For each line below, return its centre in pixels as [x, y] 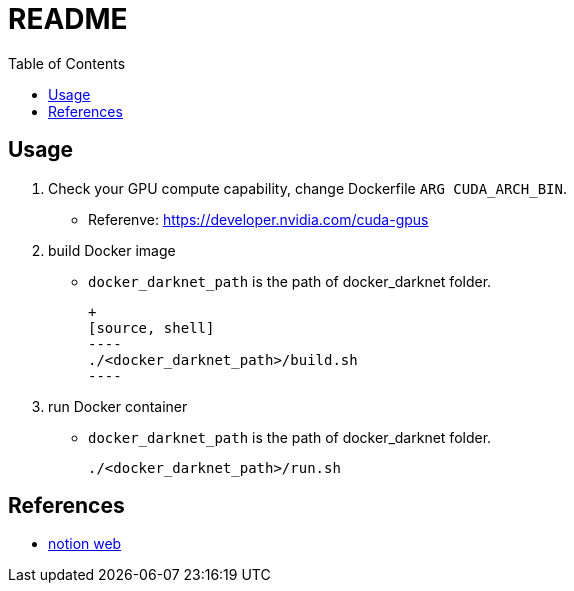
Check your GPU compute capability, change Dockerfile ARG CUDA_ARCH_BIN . [307, 188]
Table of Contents [67, 63]
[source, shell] [151, 327]
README [68, 19]
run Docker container [118, 406]
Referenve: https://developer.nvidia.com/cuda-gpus [258, 219]
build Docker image [112, 250]
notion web [85, 544]
